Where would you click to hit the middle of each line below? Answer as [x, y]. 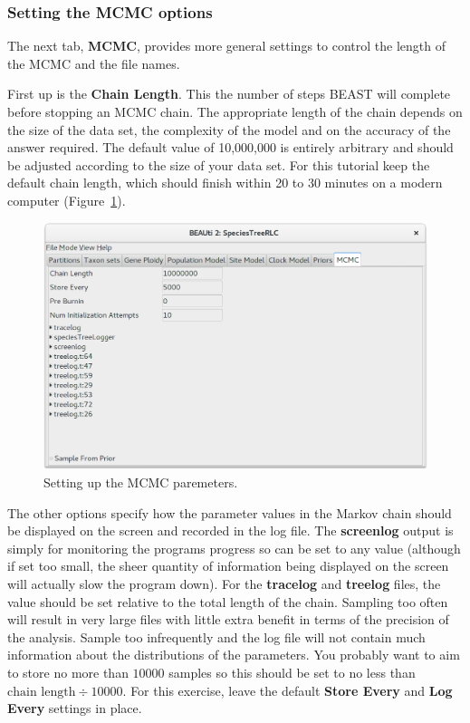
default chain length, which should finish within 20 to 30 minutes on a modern [225, 183]
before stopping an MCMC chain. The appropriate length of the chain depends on [235, 111]
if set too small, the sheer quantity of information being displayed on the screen [228, 566]
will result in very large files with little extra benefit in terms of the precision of [228, 619]
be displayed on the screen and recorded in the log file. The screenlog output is [230, 530]
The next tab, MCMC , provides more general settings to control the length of [226, 46]
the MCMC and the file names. [94, 63]
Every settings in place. [75, 708]
